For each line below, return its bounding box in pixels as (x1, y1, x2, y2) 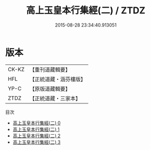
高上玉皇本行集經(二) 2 (12, 133, 61, 139)
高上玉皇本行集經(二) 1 (12, 126, 60, 132)
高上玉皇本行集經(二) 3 (12, 139, 61, 145)
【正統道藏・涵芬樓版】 (29, 75, 86, 82)
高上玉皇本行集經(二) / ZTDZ (26, 5, 145, 16)
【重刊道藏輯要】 (29, 66, 70, 73)
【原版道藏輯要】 (29, 85, 70, 92)
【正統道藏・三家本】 (29, 95, 81, 102)
